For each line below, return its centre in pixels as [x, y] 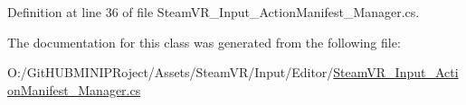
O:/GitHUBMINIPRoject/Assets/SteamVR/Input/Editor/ [171, 72]
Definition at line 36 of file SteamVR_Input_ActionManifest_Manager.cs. [214, 12]
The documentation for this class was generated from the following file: [204, 42]
